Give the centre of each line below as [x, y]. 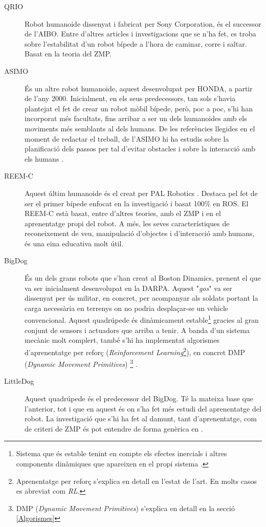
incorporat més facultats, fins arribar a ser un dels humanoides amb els [136, 118]
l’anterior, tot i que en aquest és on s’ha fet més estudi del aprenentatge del [143, 408]
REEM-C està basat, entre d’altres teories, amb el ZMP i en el [123, 213]
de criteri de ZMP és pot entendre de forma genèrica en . [114, 428]
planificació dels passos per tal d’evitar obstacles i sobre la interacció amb [140, 149]
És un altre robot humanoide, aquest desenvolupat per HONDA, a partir [139, 88]
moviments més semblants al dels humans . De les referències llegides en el [140, 128]
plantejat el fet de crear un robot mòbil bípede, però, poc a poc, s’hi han [139, 108]
